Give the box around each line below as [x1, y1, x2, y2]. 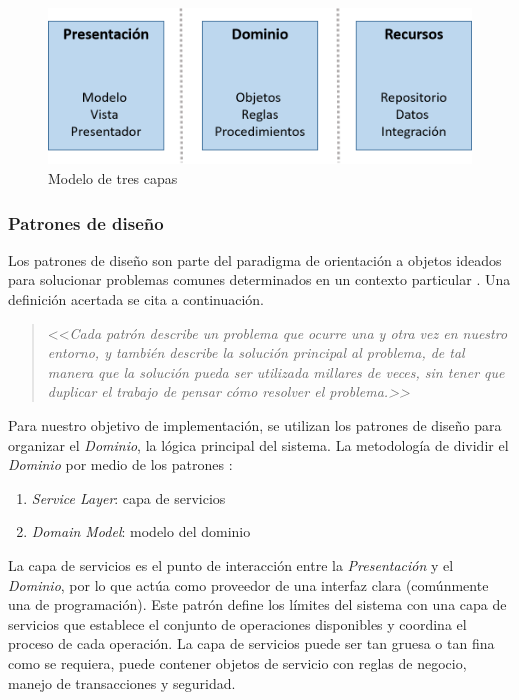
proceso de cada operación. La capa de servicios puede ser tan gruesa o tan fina [8, 633, 495, 654]
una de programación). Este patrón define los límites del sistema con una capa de [8, 594, 507, 615]
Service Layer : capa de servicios [31, 487, 226, 508]
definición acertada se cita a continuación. [8, 289, 265, 310]
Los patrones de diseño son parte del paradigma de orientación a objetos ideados [8, 249, 502, 270]
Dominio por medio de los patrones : [8, 454, 233, 475]
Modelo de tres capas [48, 168, 178, 189]
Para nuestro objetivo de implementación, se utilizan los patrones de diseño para [8, 414, 502, 435]
